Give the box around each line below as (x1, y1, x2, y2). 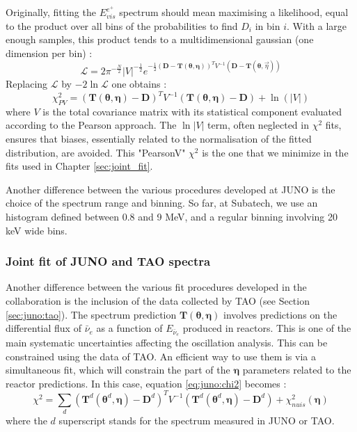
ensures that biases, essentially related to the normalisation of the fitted (6, 131, 312, 145)
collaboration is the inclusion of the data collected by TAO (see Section (6, 293, 310, 307)
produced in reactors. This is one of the (182, 321, 351, 335)
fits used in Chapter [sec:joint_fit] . (6, 159, 153, 173)
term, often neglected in (207, 118, 309, 132)
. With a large (287, 18, 347, 33)
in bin (255, 18, 280, 33)
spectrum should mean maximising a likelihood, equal (119, 5, 349, 19)
